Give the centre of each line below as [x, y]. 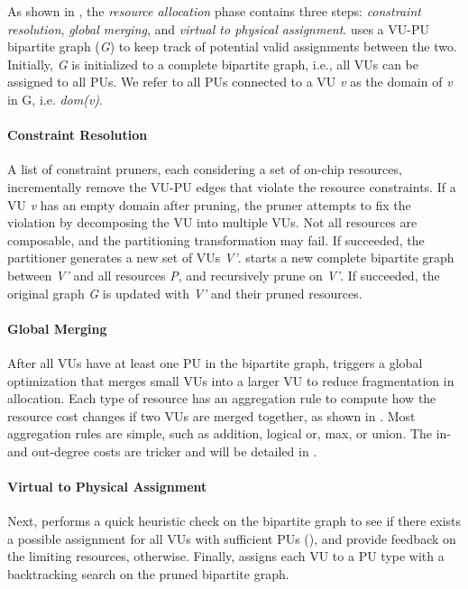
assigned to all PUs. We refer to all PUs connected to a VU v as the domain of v [230, 82]
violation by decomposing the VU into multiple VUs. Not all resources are [212, 222]
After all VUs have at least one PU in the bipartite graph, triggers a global [215, 362]
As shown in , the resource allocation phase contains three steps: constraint [214, 11]
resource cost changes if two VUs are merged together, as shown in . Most [211, 415]
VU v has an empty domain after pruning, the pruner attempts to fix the [209, 204]
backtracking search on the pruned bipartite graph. [148, 574]
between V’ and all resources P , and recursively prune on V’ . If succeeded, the [224, 275]
